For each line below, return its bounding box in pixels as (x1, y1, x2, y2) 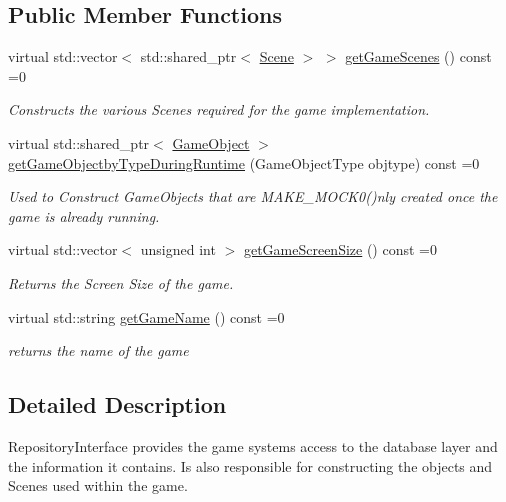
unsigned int (140, 239, 216, 260)
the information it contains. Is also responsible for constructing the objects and (8, 455, 493, 476)
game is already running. (8, 205, 160, 226)
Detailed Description (8, 389, 227, 420)
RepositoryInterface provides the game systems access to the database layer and (8, 435, 498, 456)
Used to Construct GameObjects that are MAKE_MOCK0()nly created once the (8, 186, 498, 207)
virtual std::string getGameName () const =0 (8, 306, 285, 327)
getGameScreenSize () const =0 (243, 239, 437, 260)
